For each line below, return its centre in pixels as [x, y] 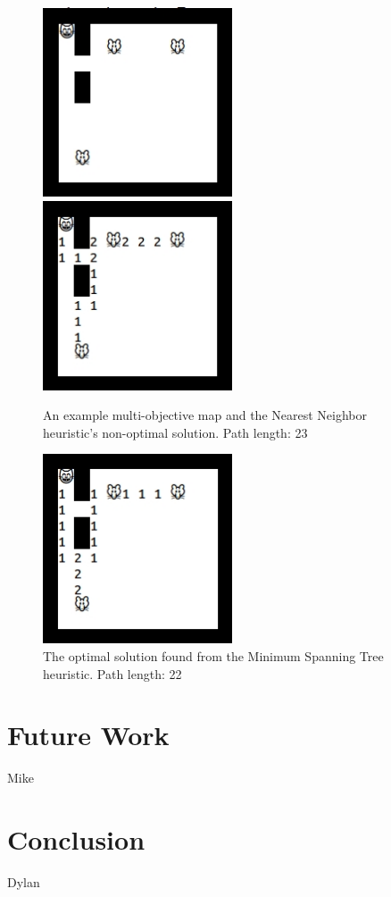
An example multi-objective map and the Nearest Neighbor [205, 415]
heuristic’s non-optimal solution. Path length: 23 [175, 432]
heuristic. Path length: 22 [112, 673]
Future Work [88, 735]
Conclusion [76, 839]
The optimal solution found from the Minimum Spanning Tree [213, 655]
